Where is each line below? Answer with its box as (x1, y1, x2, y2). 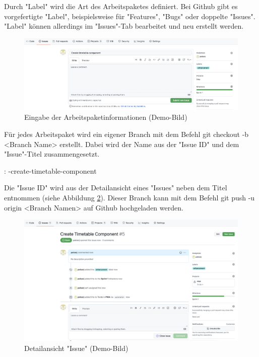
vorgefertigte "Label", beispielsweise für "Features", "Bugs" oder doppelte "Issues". (4, 11, 255, 21)
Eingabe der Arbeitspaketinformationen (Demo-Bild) (24, 112, 187, 122)
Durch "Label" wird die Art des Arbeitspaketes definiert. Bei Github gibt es (4, 1, 238, 11)
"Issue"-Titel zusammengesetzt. (4, 149, 100, 159)
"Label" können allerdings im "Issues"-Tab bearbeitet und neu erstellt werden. (4, 21, 244, 31)
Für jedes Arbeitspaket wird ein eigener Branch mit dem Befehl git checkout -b (4, 128, 249, 139)
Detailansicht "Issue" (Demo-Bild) (24, 342, 128, 353)
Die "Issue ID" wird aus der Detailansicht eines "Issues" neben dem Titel (4, 182, 227, 193)
